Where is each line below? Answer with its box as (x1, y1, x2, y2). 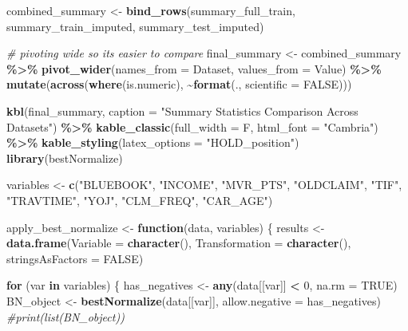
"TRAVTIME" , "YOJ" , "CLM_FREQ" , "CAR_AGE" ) (6, 191, 273, 208)
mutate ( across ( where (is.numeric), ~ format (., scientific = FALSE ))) (6, 76, 352, 93)
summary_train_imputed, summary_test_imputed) (6, 18, 264, 34)
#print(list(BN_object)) (6, 308, 125, 325)
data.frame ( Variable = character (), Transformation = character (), (6, 234, 351, 251)
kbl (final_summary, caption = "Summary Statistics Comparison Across (6, 102, 358, 119)
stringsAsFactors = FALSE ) (6, 250, 144, 266)
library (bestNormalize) (6, 149, 123, 166)
